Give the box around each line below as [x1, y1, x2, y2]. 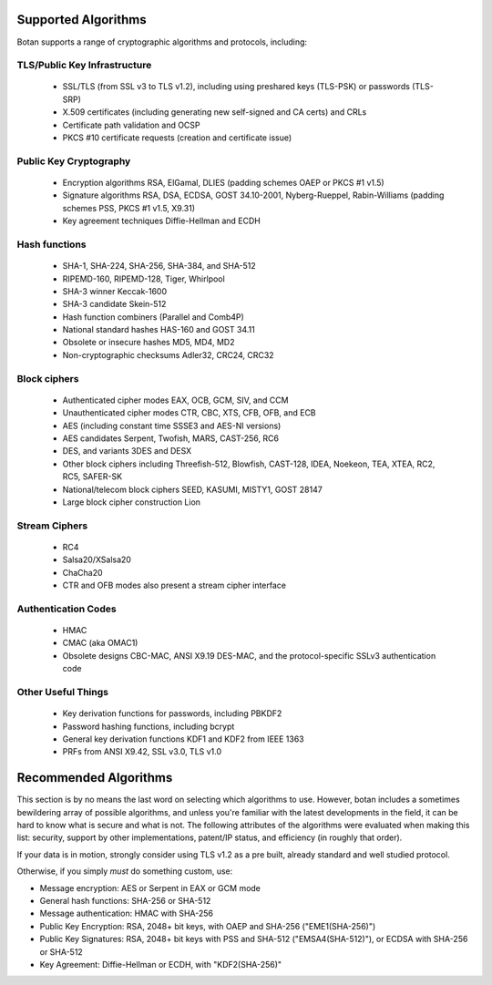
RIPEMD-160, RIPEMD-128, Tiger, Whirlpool [62, 273, 225, 284]
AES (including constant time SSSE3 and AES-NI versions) [62, 420, 282, 431]
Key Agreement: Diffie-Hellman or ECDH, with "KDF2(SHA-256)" [39, 959, 282, 970]
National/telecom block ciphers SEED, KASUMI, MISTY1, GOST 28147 [62, 484, 323, 495]
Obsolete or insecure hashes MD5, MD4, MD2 [62, 337, 235, 348]
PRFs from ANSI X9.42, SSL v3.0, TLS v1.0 [62, 746, 222, 757]
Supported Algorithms [16, 12, 147, 27]
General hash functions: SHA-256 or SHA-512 [39, 895, 211, 906]
